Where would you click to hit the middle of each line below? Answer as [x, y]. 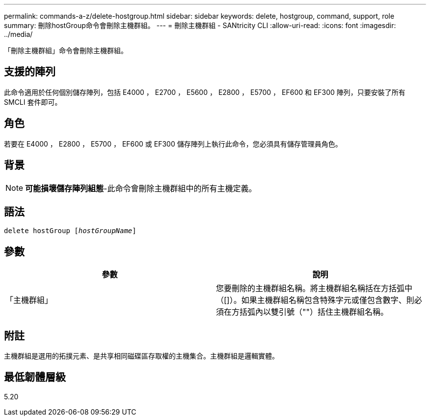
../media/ [18, 34]
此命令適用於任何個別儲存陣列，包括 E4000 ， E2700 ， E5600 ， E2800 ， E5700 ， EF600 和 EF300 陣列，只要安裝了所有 [205, 92]
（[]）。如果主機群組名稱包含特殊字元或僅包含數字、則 [315, 300]
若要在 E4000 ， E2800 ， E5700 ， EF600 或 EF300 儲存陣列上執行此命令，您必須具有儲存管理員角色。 [173, 144]
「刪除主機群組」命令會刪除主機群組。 [66, 50]
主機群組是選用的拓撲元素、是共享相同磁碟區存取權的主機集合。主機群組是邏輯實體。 [141, 356]
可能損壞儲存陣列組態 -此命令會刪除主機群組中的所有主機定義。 [141, 188]
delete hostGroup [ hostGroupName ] [70, 231]
